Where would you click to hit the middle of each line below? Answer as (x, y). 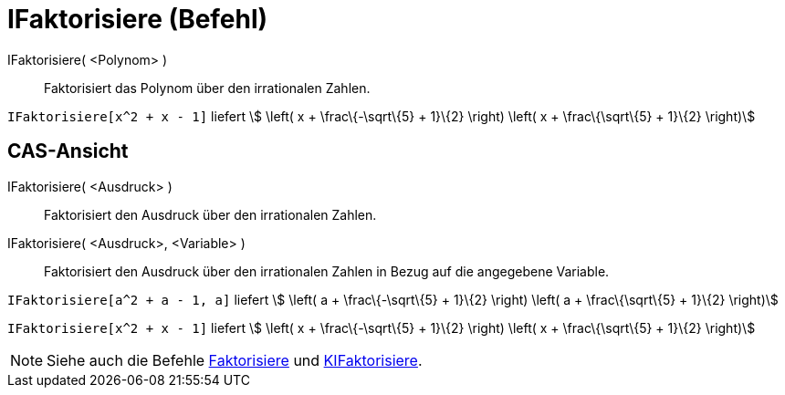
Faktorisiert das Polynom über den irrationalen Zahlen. (207, 88)
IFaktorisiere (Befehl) (138, 19)
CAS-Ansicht (68, 151)
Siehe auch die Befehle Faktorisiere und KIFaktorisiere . (235, 360)
